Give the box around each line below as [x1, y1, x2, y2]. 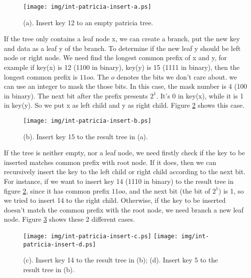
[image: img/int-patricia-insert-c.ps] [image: [23, 233, 178, 240]
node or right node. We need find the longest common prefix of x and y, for [4, 52, 227, 63]
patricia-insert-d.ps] [23, 241, 96, 248]
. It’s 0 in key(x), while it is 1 [156, 90, 244, 100]
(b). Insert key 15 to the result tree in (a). [23, 131, 148, 141]
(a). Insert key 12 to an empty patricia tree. [23, 17, 153, 27]
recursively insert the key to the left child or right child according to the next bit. [4, 166, 246, 177]
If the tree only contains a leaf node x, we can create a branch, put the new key [4, 33, 240, 44]
